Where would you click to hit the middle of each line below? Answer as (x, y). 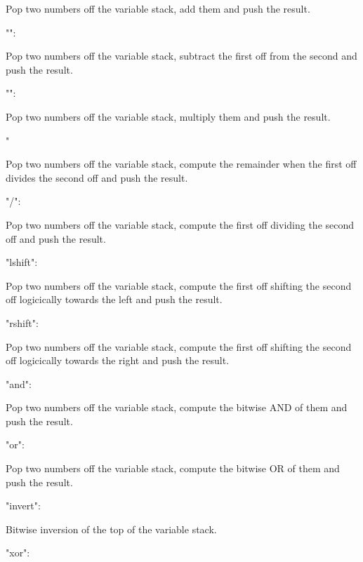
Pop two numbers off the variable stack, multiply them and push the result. (168, 116)
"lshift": (22, 262)
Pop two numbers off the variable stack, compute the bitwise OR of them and (173, 468)
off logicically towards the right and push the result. (118, 360)
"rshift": (22, 322)
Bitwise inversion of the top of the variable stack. (111, 529)
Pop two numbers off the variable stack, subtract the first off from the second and (181, 56)
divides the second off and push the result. (97, 177)
